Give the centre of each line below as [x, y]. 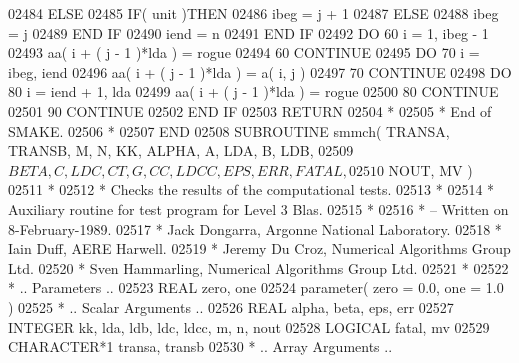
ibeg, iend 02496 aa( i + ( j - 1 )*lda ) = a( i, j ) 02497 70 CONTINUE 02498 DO [260, 71]
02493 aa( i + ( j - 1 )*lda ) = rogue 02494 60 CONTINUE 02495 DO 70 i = [244, 52]
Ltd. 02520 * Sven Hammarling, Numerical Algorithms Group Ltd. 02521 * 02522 [258, 267]
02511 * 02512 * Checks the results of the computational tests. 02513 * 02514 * [251, 189]
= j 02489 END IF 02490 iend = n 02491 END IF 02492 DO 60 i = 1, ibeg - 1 [248, 32]
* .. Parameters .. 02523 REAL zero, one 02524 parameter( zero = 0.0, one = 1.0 [256, 287]
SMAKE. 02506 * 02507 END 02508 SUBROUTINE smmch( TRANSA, [229, 130]
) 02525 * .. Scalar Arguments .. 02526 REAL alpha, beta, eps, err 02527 [231, 306]
